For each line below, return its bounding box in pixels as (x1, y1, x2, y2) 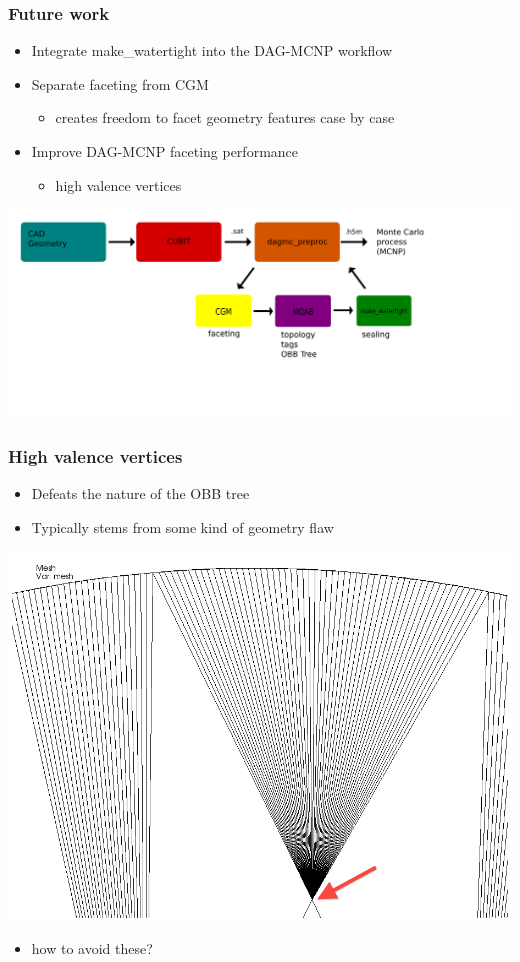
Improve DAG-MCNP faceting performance (31, 141, 299, 161)
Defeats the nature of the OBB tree (31, 483, 250, 504)
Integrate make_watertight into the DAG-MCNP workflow (31, 40, 393, 61)
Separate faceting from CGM (31, 73, 209, 94)
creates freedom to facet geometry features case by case (55, 107, 395, 128)
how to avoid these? (31, 938, 153, 959)
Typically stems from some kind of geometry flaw (31, 516, 334, 537)
